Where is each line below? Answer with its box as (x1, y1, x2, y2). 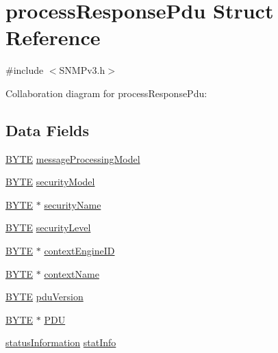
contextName (44, 266, 99, 280)
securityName (44, 197, 101, 211)
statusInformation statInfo (5, 335, 116, 350)
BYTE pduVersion (5, 289, 84, 304)
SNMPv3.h (59, 63, 105, 77)
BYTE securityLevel (5, 220, 91, 235)
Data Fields (5, 119, 90, 140)
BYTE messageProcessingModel (5, 151, 140, 166)
